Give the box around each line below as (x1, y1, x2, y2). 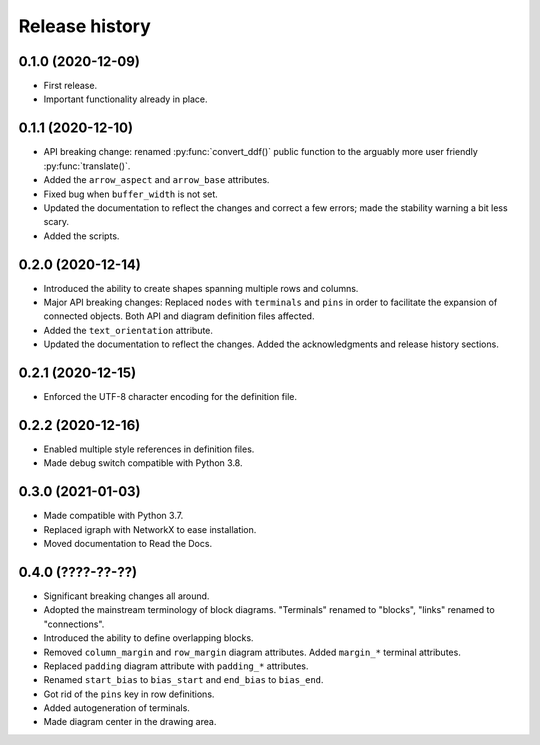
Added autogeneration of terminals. (43, 702, 190, 714)
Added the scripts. (43, 230, 120, 242)
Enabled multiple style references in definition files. (43, 443, 255, 455)
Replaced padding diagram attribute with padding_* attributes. (43, 660, 309, 672)
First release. (43, 80, 98, 92)
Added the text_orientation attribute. (43, 324, 214, 336)
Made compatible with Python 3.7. (43, 510, 184, 522)
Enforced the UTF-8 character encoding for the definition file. (43, 391, 297, 403)
